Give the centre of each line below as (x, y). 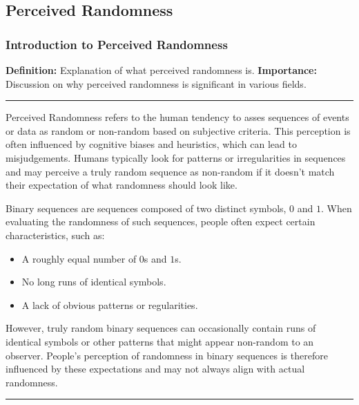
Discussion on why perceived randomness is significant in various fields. (156, 83)
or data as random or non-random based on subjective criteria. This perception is (178, 130)
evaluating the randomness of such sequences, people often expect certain (161, 222)
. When (337, 208)
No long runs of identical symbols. (94, 282)
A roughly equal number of (79, 258)
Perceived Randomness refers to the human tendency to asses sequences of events (177, 117)
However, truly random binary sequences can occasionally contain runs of (161, 328)
